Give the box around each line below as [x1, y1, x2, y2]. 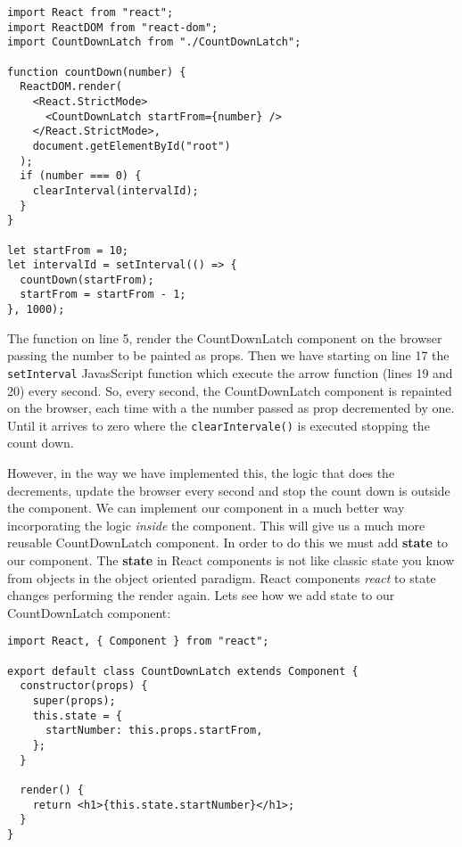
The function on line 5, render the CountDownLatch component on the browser [7, 328, 442, 347]
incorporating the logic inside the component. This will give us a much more [7, 515, 425, 534]
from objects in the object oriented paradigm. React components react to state [7, 568, 436, 587]
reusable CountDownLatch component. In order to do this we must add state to [7, 533, 449, 552]
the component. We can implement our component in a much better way [7, 498, 405, 517]
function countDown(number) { [7, 65, 186, 78]
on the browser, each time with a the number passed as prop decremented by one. [7, 399, 455, 417]
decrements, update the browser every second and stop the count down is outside [7, 481, 450, 499]
